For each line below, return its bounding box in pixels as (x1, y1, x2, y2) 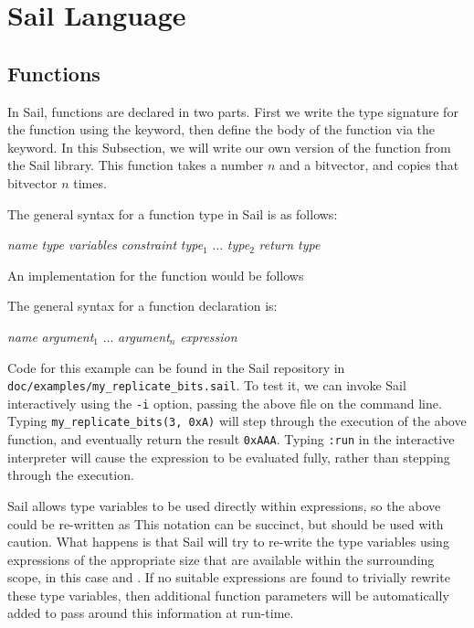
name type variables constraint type (7, 235, 204, 254)
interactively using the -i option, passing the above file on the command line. (7, 393, 442, 412)
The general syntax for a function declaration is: (7, 296, 278, 315)
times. (73, 173, 107, 192)
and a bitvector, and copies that (279, 155, 459, 175)
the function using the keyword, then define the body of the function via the (7, 120, 436, 139)
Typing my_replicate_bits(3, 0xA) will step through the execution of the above (7, 411, 467, 431)
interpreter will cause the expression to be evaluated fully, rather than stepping (7, 447, 450, 466)
